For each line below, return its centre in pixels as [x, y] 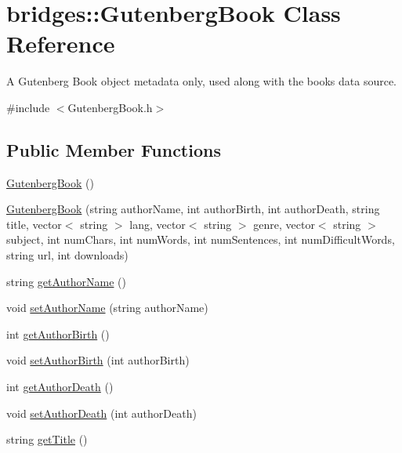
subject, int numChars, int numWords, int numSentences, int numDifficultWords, [201, 239]
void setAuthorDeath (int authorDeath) [101, 413]
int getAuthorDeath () [60, 387]
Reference [61, 43]
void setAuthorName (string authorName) [107, 308]
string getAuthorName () [67, 281]
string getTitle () [47, 439]
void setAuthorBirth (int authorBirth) [98, 360]
